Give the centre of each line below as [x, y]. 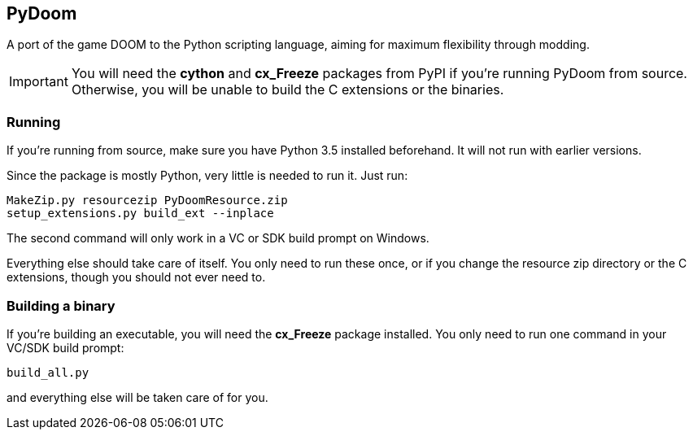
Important [39, 82]
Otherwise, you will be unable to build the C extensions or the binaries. [288, 90]
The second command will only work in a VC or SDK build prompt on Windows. [218, 238]
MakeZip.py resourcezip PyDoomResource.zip [147, 201]
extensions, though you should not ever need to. [136, 277]
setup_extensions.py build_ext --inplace [140, 214]
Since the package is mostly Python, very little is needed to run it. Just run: [207, 176]
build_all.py [48, 372]
